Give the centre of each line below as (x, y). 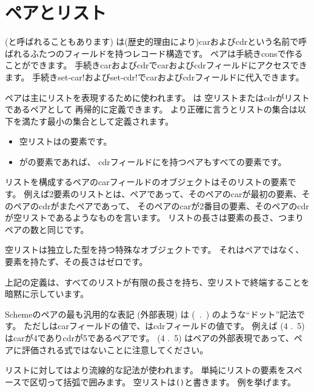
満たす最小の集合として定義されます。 (98, 121)
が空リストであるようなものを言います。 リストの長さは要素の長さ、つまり (155, 217)
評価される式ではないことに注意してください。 (115, 349)
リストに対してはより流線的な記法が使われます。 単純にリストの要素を (145, 370)
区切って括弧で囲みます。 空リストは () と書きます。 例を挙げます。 (163, 381)
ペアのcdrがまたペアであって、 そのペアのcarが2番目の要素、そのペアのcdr (161, 205)
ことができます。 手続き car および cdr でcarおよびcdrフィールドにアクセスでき (156, 65)
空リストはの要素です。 (65, 141)
